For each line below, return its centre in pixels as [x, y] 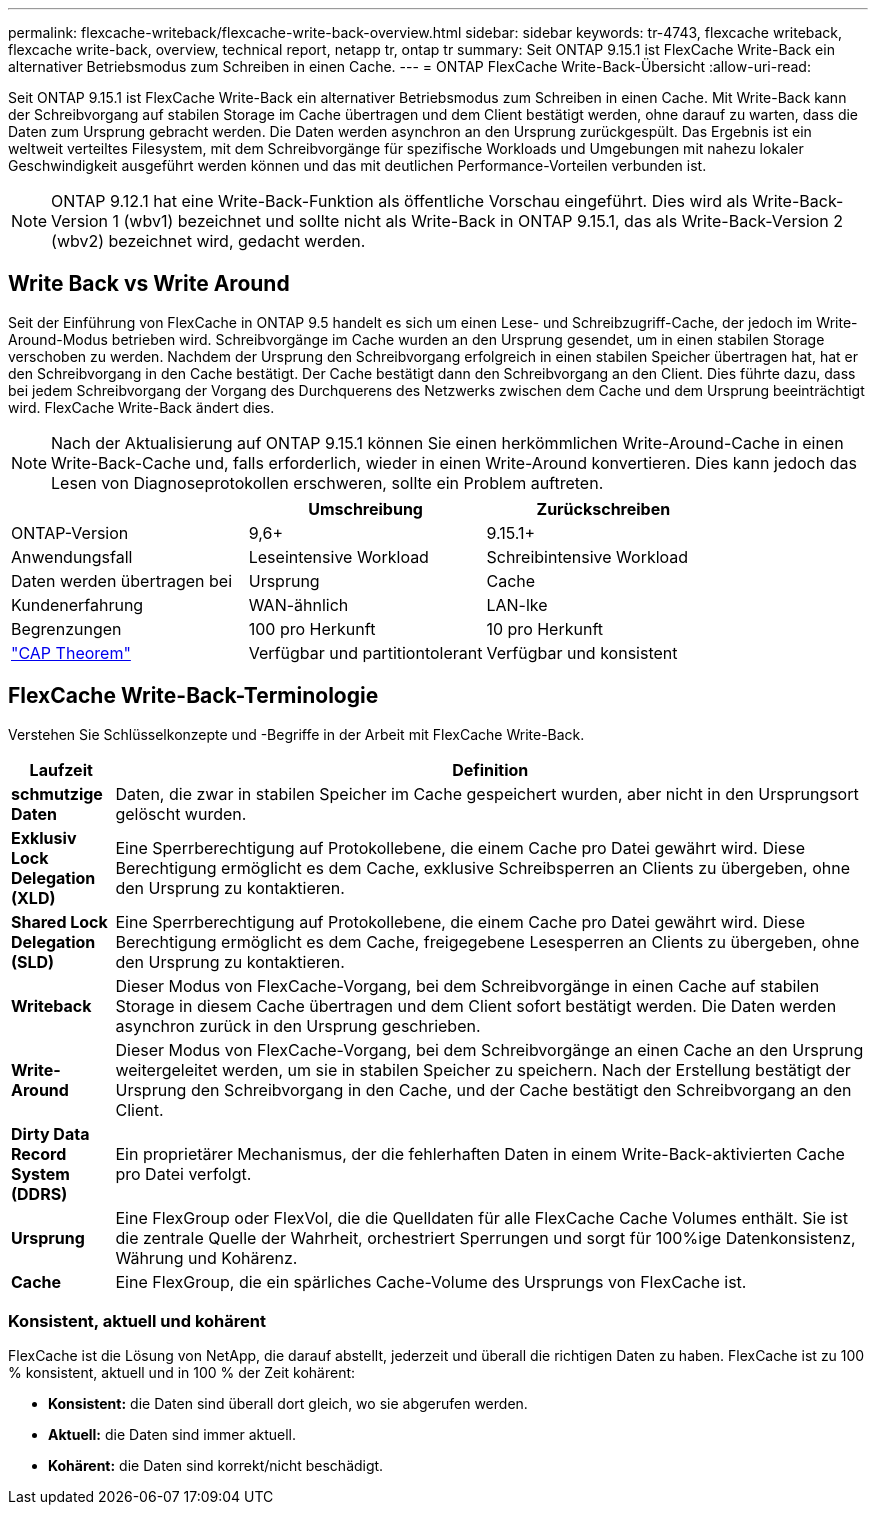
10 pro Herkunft [545, 628]
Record [39, 1153]
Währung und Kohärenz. [206, 1257]
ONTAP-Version [70, 532]
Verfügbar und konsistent [582, 652]
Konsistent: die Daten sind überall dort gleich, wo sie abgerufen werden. [288, 1404]
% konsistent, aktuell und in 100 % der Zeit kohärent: [182, 1373]
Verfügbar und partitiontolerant [365, 652]
